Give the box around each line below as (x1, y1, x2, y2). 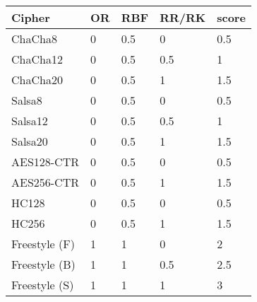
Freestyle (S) (11, 277, 74, 293)
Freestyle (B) (11, 256, 76, 272)
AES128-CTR (11, 153, 80, 170)
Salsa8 (11, 92, 42, 108)
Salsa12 (11, 112, 48, 129)
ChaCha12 (11, 51, 63, 67)
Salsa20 (11, 133, 48, 149)
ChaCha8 (11, 30, 57, 47)
